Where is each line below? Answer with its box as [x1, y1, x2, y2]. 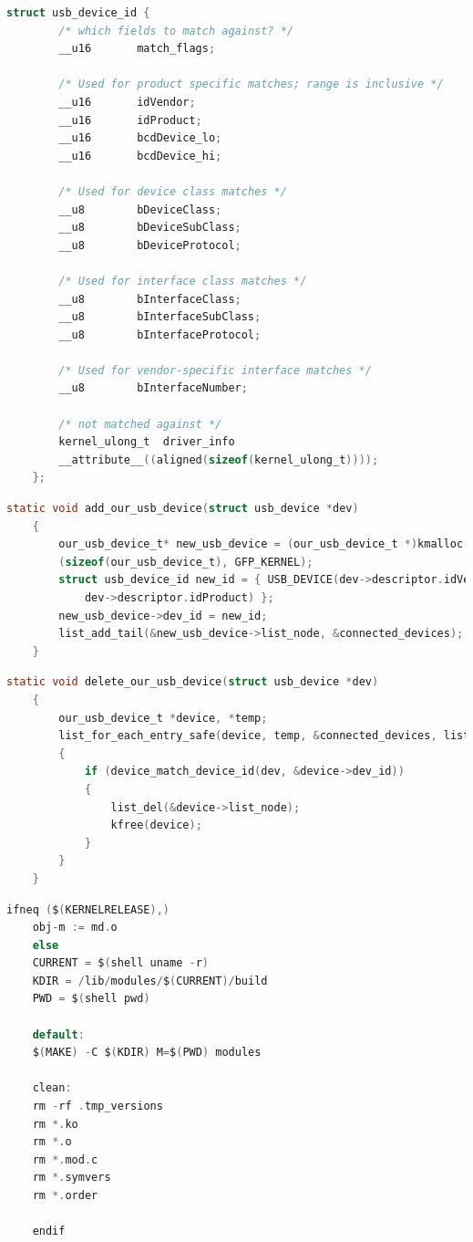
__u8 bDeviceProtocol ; [58, 238, 242, 252]
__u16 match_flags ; [58, 42, 216, 56]
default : [32, 1028, 85, 1041]
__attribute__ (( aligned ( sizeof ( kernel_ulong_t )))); [58, 453, 379, 466]
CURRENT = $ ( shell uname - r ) [32, 956, 209, 970]
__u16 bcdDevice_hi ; [58, 149, 222, 162]
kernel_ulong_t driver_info [58, 435, 235, 449]
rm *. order [32, 1189, 98, 1202]
